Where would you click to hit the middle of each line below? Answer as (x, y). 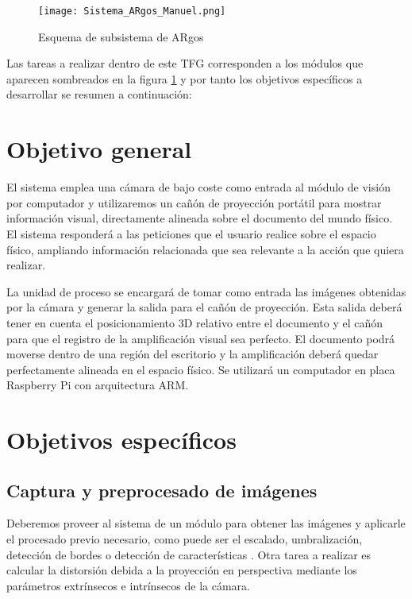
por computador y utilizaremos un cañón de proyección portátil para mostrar (194, 202)
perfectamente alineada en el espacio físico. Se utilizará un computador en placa (201, 369)
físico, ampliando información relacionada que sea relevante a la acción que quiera (205, 249)
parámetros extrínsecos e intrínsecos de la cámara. (128, 585)
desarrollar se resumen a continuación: (99, 94)
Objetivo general (99, 149)
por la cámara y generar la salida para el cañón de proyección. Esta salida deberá (204, 307)
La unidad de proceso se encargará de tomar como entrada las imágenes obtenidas (206, 291)
